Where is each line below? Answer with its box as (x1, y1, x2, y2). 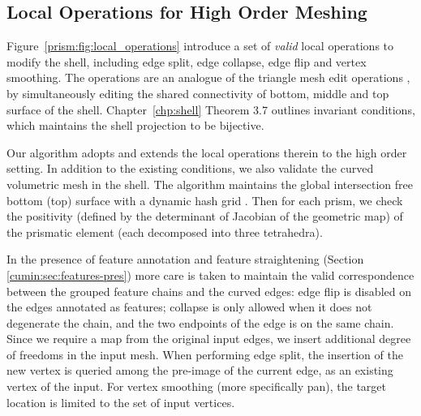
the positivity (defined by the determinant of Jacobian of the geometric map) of (6, 208, 403, 225)
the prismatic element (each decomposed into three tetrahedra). (6, 223, 323, 240)
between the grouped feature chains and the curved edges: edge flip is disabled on (6, 282, 411, 299)
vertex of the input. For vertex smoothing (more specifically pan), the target (6, 378, 387, 395)
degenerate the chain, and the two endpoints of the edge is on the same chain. (6, 314, 394, 331)
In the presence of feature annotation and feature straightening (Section (6, 251, 364, 268)
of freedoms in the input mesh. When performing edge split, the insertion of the (6, 345, 403, 362)
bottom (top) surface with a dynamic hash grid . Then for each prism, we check (6, 191, 403, 208)
